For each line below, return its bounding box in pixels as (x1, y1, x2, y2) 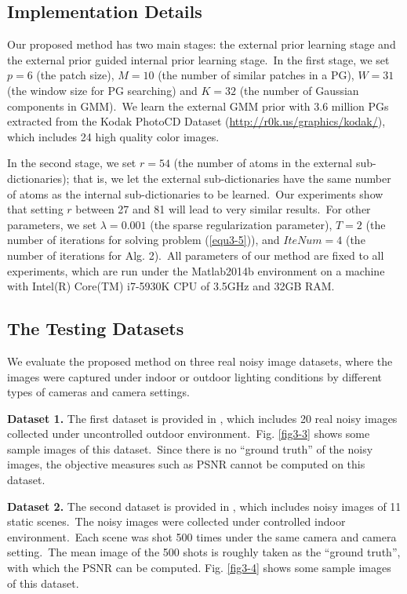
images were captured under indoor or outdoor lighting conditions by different (7, 368, 383, 384)
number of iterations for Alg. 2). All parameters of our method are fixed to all (7, 246, 384, 263)
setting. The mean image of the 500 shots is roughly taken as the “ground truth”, (7, 544, 401, 560)
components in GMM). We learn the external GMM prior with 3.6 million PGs (7, 97, 389, 114)
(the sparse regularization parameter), (150, 216, 333, 232)
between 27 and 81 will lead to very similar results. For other (75, 201, 371, 217)
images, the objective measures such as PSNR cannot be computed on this (7, 456, 365, 472)
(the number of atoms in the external (173, 155, 353, 171)
